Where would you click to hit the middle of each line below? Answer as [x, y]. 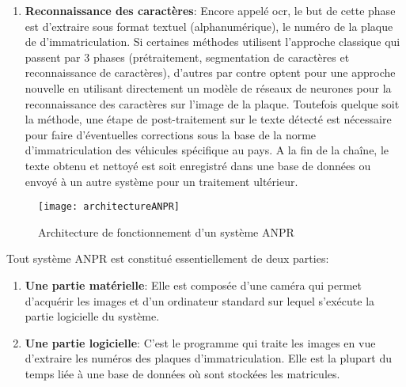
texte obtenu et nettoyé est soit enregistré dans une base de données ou [198, 165]
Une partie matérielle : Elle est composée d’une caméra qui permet [193, 285]
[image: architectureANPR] [109, 207]
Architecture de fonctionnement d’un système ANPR [166, 231]
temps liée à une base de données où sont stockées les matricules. [182, 373]
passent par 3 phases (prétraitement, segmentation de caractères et [187, 57]
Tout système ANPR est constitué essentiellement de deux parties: [168, 258]
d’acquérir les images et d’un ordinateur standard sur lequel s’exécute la [200, 300]
